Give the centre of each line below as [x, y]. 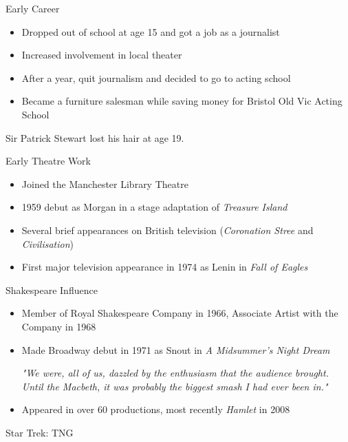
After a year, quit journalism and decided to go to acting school [156, 77]
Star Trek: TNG [40, 432]
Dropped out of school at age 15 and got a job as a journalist [151, 31]
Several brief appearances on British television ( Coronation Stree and [167, 230]
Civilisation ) [48, 243]
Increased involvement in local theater [102, 55]
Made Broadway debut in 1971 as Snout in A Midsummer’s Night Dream [176, 349]
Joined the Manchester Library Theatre [105, 183]
